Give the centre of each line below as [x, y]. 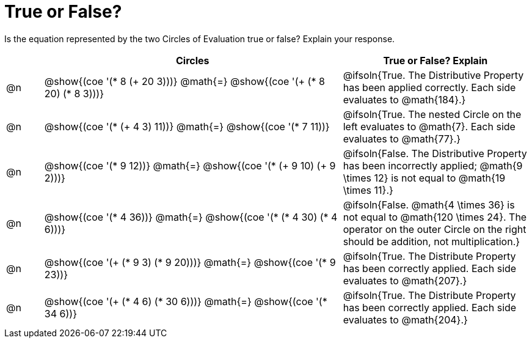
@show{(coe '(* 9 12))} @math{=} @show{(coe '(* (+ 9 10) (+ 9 [190, 165]
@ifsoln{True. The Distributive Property [433, 75]
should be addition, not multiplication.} [432, 241]
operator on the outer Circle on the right [435, 229]
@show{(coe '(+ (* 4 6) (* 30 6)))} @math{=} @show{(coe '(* [186, 301]
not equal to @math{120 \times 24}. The [435, 217]
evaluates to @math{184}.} [404, 99]
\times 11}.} [368, 190]
